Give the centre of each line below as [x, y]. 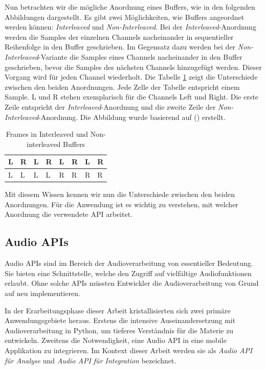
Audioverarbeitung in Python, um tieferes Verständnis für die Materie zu [119, 330]
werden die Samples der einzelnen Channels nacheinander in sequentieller [119, 36]
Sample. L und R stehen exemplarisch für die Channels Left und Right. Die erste [132, 97]
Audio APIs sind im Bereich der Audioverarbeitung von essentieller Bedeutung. [129, 263]
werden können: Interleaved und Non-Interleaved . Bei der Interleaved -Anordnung [130, 27]
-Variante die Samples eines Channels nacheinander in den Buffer [140, 56]
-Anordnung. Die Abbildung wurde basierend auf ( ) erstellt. [132, 117]
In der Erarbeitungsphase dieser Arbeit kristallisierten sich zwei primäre [118, 310]
